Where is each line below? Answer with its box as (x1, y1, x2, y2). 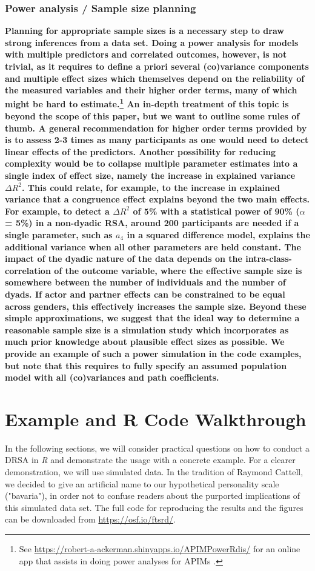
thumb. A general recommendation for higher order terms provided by (5, 121, 307, 134)
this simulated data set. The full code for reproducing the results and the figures (5, 501, 303, 513)
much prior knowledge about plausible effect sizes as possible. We (5, 335, 285, 348)
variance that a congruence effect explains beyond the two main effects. (5, 193, 310, 205)
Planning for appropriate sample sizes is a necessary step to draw (5, 24, 284, 37)
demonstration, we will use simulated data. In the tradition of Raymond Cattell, (5, 466, 303, 478)
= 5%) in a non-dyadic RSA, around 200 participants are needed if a (5, 216, 299, 229)
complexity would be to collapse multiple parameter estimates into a (5, 157, 298, 170)
